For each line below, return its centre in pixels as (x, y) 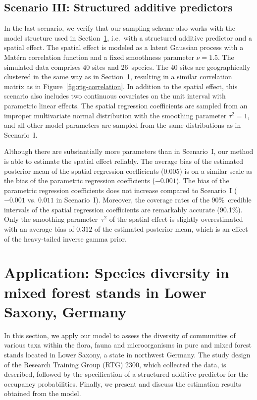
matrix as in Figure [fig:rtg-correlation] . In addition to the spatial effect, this (121, 86)
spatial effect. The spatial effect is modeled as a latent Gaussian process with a (124, 47)
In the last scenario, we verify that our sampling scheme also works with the (120, 28)
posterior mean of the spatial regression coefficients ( (84, 171)
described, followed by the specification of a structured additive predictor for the (126, 374)
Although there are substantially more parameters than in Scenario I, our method (129, 151)
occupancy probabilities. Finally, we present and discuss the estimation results (123, 383)
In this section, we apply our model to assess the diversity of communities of (120, 335)
